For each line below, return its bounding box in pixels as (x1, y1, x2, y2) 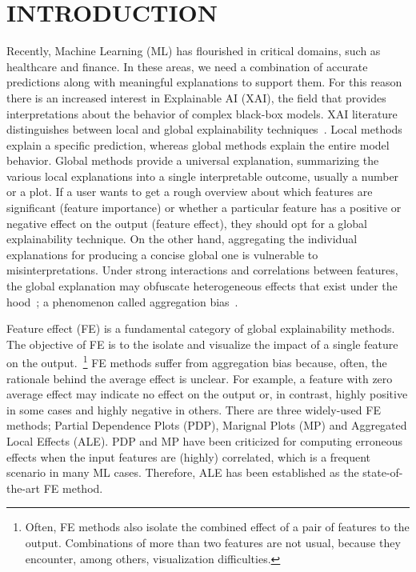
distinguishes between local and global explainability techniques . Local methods (6, 121, 402, 138)
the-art (6, 479, 41, 496)
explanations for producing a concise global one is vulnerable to (6, 246, 318, 262)
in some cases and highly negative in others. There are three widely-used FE (6, 401, 381, 418)
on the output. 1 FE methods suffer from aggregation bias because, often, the (6, 352, 387, 371)
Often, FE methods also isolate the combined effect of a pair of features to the (25, 518, 410, 535)
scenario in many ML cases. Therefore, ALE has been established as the (6, 464, 359, 481)
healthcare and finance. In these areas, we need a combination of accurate (6, 58, 368, 74)
